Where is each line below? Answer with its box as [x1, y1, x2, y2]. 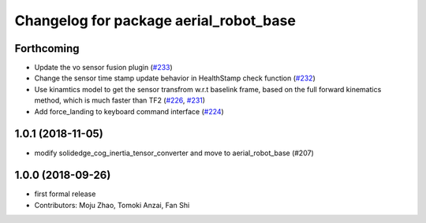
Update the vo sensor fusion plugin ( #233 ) [34, 63, 173, 72]
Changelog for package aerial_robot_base [14, 12, 296, 29]
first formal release [34, 189, 96, 199]
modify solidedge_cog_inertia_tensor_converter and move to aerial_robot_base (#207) [34, 148, 315, 158]
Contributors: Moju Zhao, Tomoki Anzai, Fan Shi [34, 200, 190, 210]
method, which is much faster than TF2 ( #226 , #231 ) [34, 95, 205, 106]
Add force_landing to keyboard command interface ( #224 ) [34, 106, 224, 116]
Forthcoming [14, 42, 80, 55]
